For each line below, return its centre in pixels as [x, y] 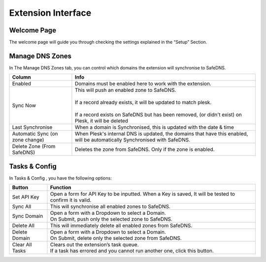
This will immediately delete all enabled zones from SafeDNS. [121, 226]
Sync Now [24, 106]
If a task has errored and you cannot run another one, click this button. [132, 251]
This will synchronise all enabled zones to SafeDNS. [110, 206]
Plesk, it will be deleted [101, 121]
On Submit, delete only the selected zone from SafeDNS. [116, 238]
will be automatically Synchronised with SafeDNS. [133, 140]
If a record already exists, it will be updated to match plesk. [143, 102]
